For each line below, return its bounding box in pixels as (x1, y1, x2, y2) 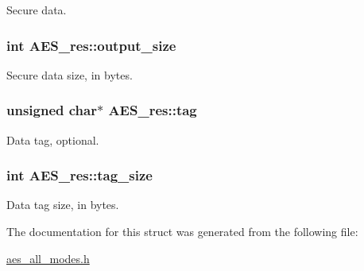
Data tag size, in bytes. (6, 196, 119, 213)
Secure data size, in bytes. (6, 66, 133, 83)
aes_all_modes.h (6, 250, 90, 266)
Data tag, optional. (6, 131, 99, 148)
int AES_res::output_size (6, 35, 176, 55)
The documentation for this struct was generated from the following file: (6, 223, 358, 240)
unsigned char (6, 100, 97, 120)
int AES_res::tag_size (6, 165, 153, 185)
